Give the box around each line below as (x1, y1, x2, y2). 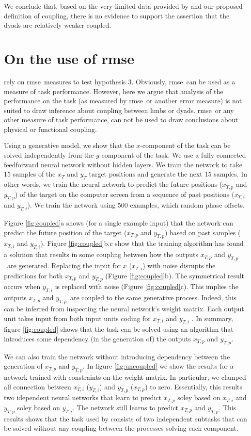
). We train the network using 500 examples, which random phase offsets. (27, 200, 245, 210)
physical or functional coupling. (4, 124, 97, 134)
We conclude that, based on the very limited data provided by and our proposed (4, 1, 243, 11)
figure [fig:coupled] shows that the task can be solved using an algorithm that (4, 324, 234, 334)
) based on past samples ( (164, 227, 241, 237)
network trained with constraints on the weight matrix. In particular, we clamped (4, 372, 246, 382)
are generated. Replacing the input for (7, 260, 121, 271)
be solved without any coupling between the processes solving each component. (4, 423, 238, 433)
